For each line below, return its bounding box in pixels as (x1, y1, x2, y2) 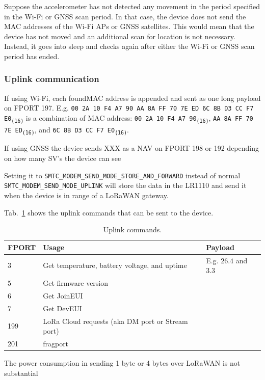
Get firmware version (43, 277, 109, 288)
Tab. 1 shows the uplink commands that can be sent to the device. (4, 207, 214, 218)
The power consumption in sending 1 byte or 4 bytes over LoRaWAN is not (4, 358, 241, 368)
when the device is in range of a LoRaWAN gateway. (4, 189, 169, 200)
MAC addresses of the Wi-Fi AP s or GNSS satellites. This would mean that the (4, 21, 254, 32)
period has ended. (4, 50, 60, 61)
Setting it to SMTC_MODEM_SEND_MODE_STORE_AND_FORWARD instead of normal (4, 170, 241, 180)
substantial (4, 367, 38, 378)
